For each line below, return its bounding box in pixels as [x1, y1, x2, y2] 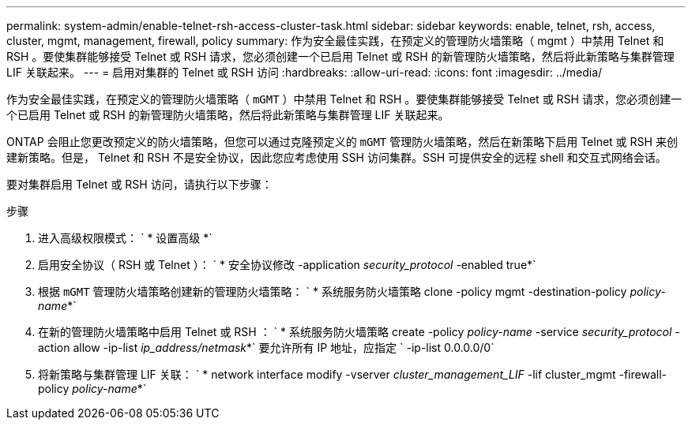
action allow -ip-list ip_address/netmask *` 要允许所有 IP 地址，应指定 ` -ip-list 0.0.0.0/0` [38, 341, 495, 354]
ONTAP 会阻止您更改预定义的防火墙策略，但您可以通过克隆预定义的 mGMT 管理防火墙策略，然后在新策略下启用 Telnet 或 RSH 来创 [6, 135, 678, 148]
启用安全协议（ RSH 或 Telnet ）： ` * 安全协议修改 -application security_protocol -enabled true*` [38, 258, 536, 271]
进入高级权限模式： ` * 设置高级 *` [38, 231, 212, 245]
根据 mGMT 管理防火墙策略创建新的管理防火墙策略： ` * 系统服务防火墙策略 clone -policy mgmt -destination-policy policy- [38, 285, 666, 298]
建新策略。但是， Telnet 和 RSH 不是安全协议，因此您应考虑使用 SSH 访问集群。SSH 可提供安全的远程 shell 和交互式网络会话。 [6, 151, 667, 164]
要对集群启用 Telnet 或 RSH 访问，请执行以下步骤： [6, 177, 273, 191]
